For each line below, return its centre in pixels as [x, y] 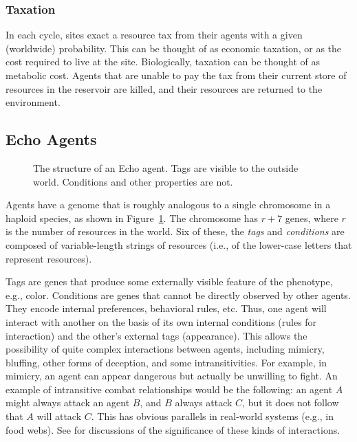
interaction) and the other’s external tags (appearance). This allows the [156, 335]
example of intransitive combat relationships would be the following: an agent [169, 389]
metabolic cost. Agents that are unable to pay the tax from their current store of [176, 75]
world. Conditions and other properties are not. [133, 181]
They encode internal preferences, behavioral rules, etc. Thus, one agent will [166, 308]
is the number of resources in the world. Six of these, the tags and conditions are [175, 231]
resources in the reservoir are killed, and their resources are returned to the [164, 88]
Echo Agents [51, 139]
